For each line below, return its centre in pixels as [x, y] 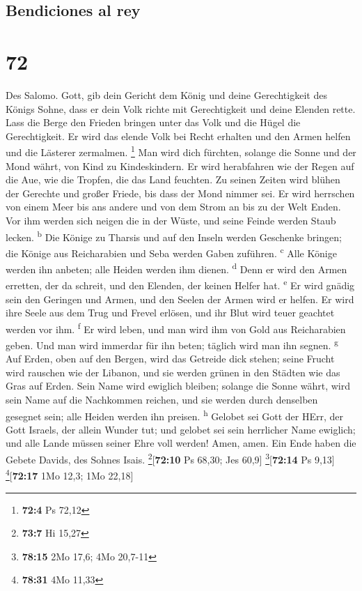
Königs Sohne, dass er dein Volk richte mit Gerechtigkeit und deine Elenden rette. [181, 108]
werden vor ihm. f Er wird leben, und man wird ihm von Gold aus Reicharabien [176, 328]
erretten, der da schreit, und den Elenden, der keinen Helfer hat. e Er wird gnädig [180, 284]
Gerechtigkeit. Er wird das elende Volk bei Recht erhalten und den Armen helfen [178, 136]
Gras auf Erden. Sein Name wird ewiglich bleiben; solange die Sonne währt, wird [178, 386]
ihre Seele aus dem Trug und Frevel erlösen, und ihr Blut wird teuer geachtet [170, 313]
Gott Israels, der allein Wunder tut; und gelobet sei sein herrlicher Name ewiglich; [181, 429]
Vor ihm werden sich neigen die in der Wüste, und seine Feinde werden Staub [171, 220]
